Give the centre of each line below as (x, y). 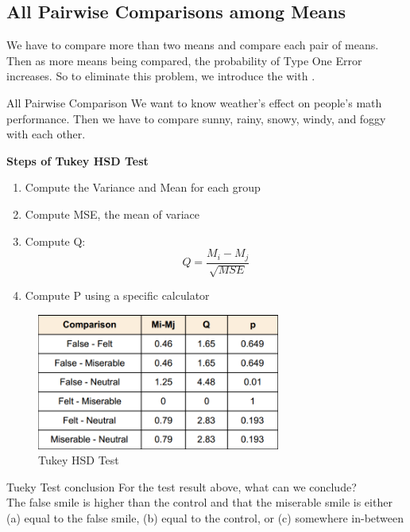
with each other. (46, 134)
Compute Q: (55, 241)
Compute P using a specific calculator (117, 295)
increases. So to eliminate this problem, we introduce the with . (161, 76)
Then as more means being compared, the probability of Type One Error (184, 60)
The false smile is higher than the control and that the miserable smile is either (199, 502)
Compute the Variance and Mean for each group (143, 187)
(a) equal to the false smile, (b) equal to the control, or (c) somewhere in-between (205, 517)
